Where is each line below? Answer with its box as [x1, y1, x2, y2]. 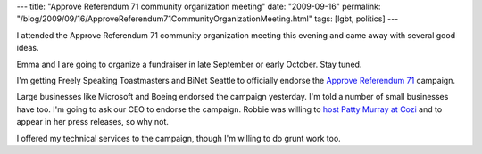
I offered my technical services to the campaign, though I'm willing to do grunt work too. [16, 133, 341, 143]
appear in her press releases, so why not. [16, 117, 170, 127]
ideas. [16, 43, 39, 53]
